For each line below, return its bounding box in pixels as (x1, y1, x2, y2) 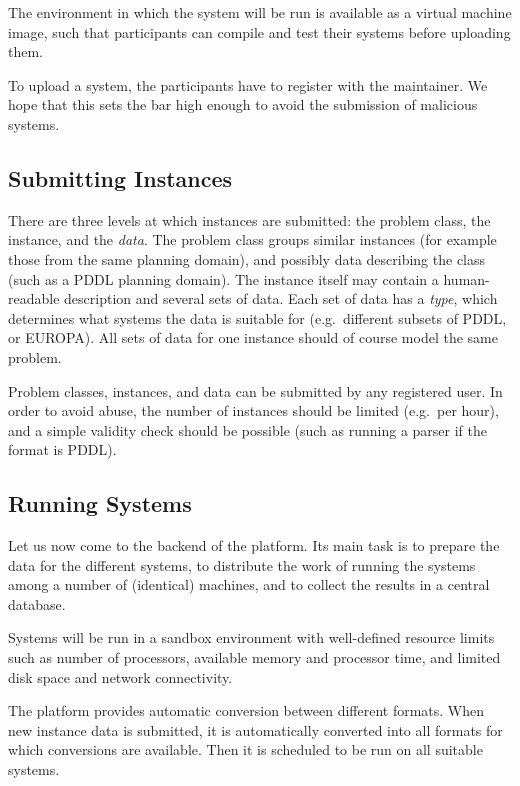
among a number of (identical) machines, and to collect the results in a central (8, 574, 490, 595)
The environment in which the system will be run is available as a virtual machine (8, 2, 512, 22)
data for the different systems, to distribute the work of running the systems (8, 554, 476, 575)
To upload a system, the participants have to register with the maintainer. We (8, 74, 488, 95)
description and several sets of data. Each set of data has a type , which (64, 288, 498, 309)
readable (8, 288, 60, 309)
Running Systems (8, 488, 192, 519)
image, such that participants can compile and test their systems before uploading (8, 21, 511, 42)
